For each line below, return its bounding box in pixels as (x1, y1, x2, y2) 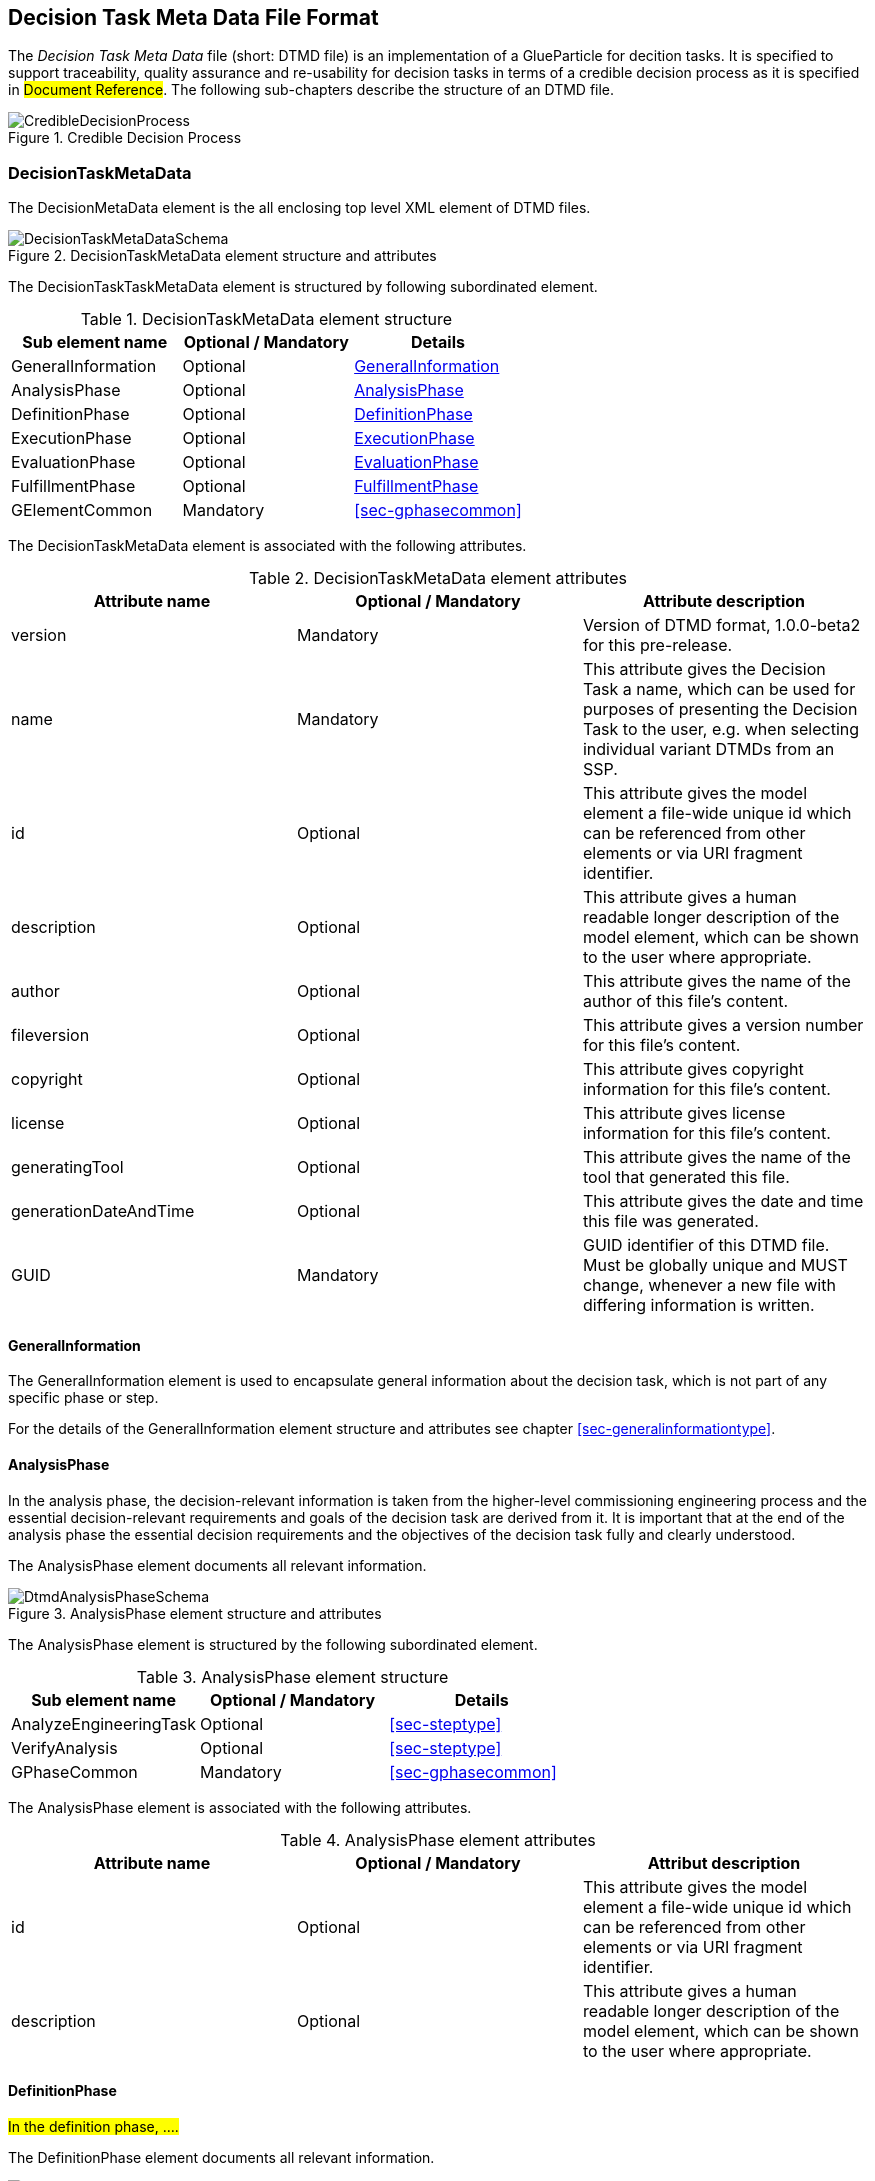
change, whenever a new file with (582, 1275, 836, 1296)
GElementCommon (11, 500, 153, 521)
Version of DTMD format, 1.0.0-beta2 (582, 615, 861, 636)
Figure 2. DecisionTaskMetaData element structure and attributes (8, 247, 437, 265)
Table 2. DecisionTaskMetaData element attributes (248, 568, 628, 589)
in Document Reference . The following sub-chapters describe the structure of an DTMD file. (8, 81, 615, 99)
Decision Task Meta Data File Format (8, 5, 379, 30)
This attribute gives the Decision (582, 659, 826, 680)
